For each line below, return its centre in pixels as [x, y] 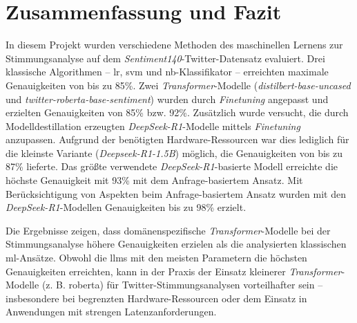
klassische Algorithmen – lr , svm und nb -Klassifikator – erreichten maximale [167, 72]
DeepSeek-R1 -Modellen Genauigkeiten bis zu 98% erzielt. [126, 207]
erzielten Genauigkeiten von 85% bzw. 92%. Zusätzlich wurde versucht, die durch [177, 112]
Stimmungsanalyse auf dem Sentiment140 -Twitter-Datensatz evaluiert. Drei [165, 58]
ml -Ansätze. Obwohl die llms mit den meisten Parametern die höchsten [156, 258]
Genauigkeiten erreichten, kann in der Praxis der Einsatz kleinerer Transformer [174, 271]
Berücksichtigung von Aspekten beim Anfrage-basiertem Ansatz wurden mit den [176, 193]
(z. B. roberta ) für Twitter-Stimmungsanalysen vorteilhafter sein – [182, 285]
